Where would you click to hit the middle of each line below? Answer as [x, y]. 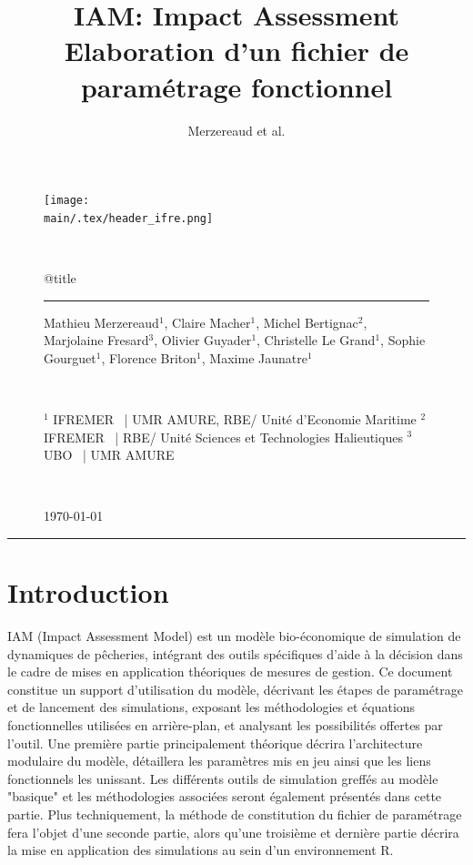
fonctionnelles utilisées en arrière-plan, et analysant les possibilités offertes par [225, 725]
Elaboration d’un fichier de [236, 51]
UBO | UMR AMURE [109, 455]
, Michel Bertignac [307, 322]
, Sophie [403, 340]
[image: [67, 201]
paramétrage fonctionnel [236, 86]
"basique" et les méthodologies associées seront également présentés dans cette [225, 796]
